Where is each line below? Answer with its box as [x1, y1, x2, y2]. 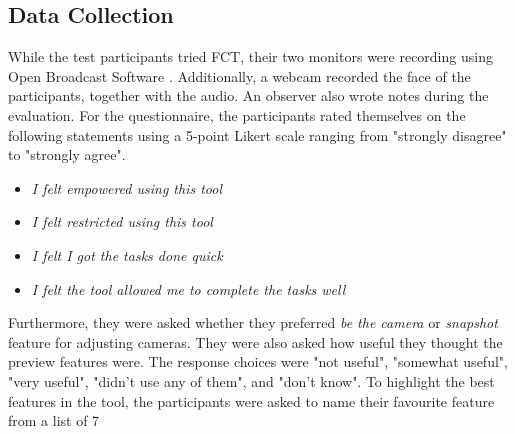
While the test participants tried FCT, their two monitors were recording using [8, 46, 493, 67]
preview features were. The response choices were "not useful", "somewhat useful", [8, 351, 508, 372]
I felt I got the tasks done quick [31, 244, 223, 265]
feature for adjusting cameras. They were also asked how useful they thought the [8, 331, 503, 352]
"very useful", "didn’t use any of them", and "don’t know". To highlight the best [8, 370, 495, 391]
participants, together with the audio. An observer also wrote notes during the [8, 85, 489, 106]
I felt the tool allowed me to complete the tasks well [31, 278, 346, 299]
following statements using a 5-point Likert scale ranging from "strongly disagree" [8, 124, 507, 145]
